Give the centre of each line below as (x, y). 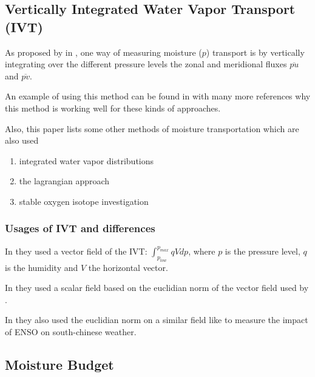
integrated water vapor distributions (86, 160)
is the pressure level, (262, 251)
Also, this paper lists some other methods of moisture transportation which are (152, 128)
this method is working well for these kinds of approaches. (113, 108)
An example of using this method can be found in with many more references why (158, 96)
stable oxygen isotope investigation (84, 201)
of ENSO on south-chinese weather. (71, 331)
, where (202, 251)
